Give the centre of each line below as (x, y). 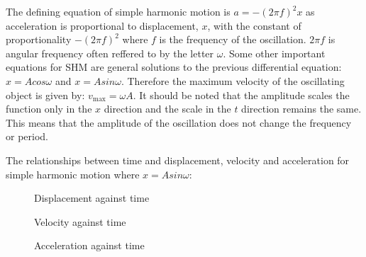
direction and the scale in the (167, 109)
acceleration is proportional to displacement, (102, 25)
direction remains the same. (301, 109)
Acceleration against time (89, 245)
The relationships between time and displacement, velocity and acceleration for (178, 160)
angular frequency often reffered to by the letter (110, 53)
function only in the (49, 109)
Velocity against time (80, 221)
